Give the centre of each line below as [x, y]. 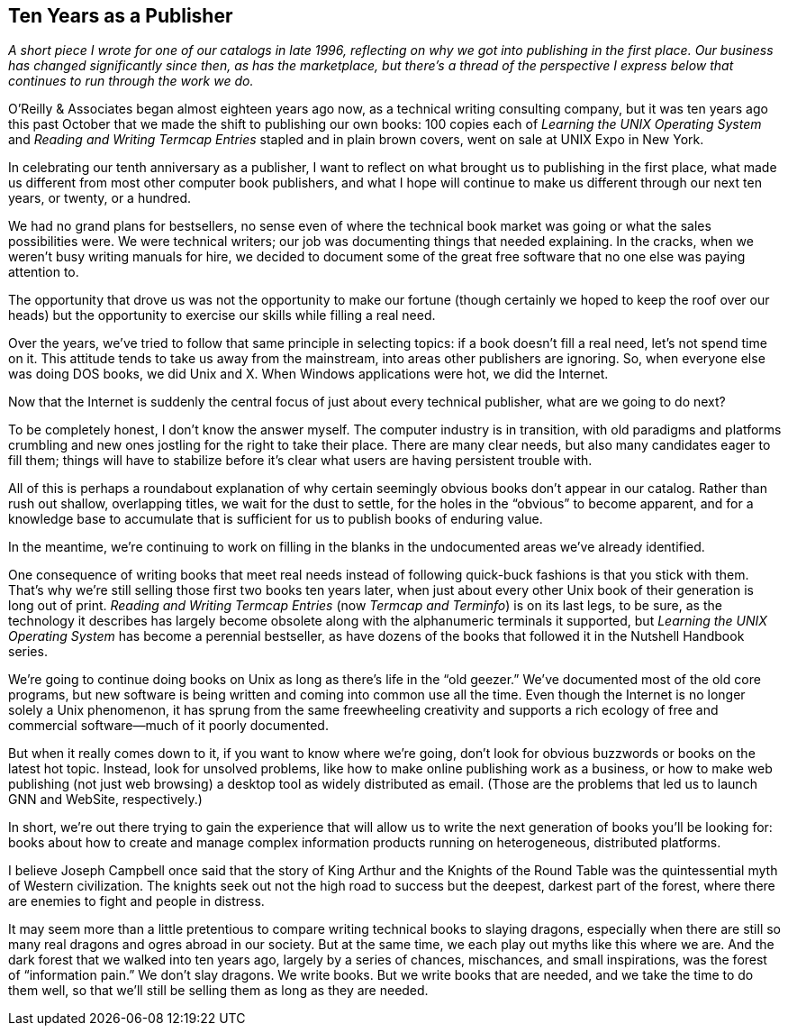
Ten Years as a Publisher [121, 16]
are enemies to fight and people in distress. [136, 901]
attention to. [44, 272]
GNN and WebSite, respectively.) [105, 800]
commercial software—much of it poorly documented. [168, 726]
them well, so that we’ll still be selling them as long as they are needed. [218, 991]
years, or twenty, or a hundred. [100, 198]
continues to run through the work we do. [131, 81]
